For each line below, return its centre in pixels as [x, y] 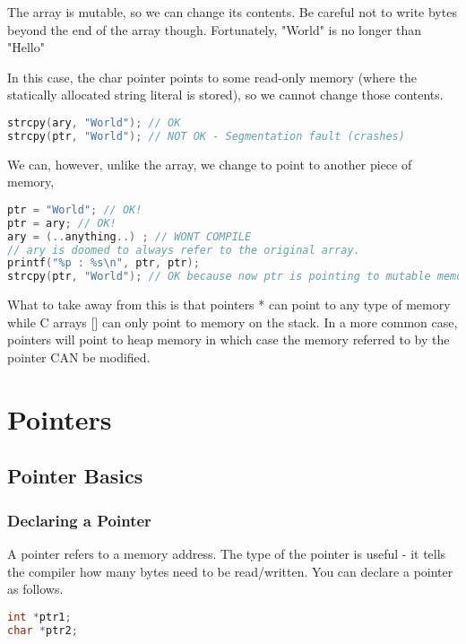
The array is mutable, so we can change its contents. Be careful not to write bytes [232, 12]
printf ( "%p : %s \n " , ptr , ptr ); [104, 263]
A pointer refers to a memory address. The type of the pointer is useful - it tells [227, 553]
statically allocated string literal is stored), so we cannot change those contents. [225, 95]
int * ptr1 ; [39, 617]
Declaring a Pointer [79, 520]
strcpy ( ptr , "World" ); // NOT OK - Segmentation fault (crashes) [206, 136]
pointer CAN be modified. [79, 357]
